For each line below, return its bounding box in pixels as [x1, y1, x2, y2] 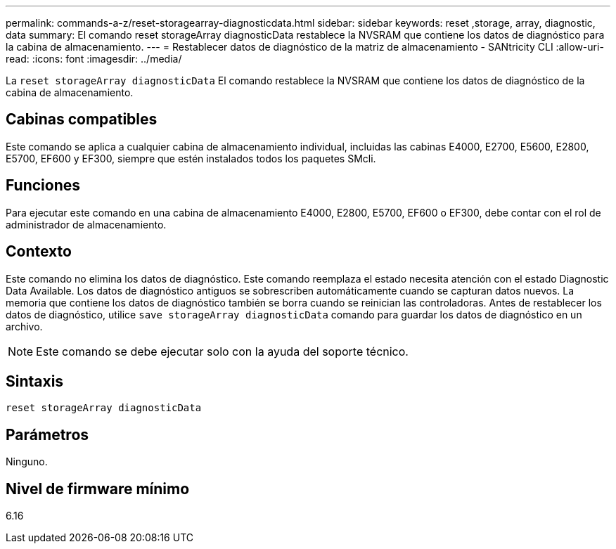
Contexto [6, 243, 72, 261]
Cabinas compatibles [6, 110, 158, 129]
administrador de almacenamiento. [6, 218, 167, 231]
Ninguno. [6, 456, 48, 468]
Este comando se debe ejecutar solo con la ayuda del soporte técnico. [36, 344, 409, 359]
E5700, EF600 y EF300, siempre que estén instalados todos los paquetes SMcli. [6, 152, 376, 164]
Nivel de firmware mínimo [6, 479, 190, 498]
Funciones [6, 176, 81, 195]
